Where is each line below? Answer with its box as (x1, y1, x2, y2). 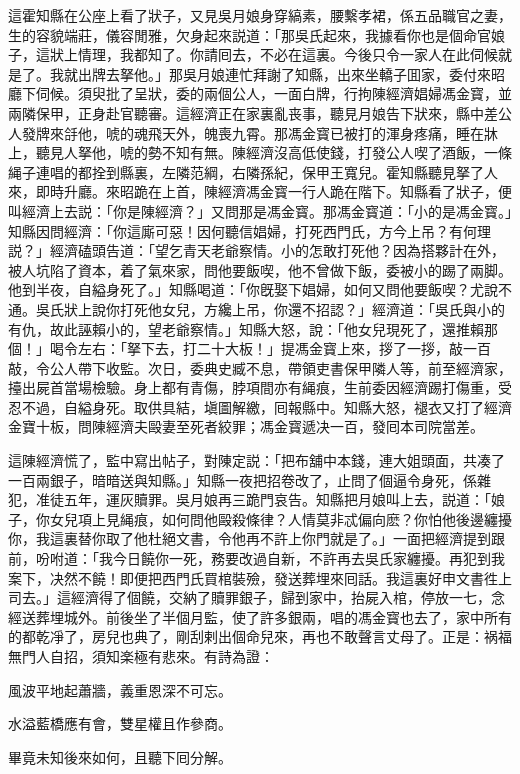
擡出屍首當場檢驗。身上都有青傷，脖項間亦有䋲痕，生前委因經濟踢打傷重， (8, 377, 498, 398)
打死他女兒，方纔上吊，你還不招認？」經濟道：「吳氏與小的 (119, 298, 505, 319)
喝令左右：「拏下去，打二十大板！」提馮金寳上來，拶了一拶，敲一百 (49, 338, 491, 359)
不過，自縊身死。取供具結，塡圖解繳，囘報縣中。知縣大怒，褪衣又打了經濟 (21, 396, 512, 417)
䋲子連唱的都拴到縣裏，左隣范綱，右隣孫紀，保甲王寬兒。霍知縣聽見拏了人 (8, 161, 498, 182)
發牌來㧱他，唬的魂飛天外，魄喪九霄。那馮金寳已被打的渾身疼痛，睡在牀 (21, 122, 498, 143)
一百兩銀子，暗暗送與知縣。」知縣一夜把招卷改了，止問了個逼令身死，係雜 (8, 469, 491, 490)
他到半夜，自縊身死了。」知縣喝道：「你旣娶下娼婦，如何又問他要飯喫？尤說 (8, 279, 498, 300)
